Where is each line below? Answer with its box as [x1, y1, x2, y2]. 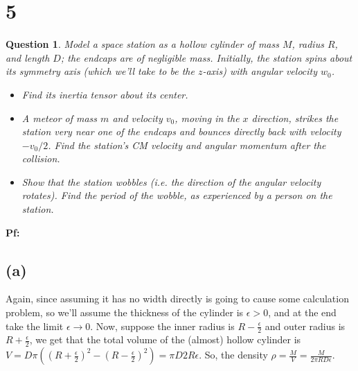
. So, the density [199, 347, 268, 362]
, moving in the [174, 110, 240, 125]
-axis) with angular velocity [202, 64, 318, 78]
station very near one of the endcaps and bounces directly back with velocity [21, 124, 341, 139]
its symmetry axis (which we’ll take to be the [6, 64, 195, 78]
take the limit [6, 318, 64, 333]
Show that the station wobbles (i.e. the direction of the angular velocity [21, 174, 321, 189]
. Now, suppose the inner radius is [90, 318, 235, 333]
